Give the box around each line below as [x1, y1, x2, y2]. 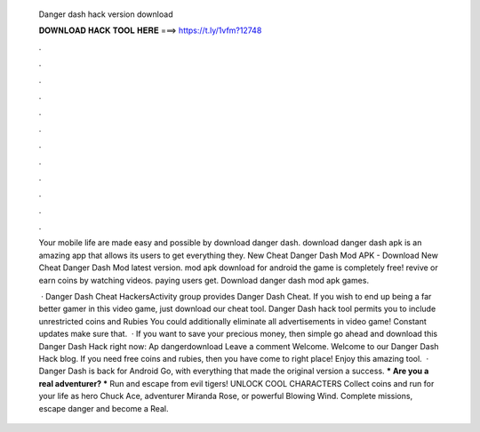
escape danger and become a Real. [38, 403, 169, 413]
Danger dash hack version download [38, 9, 173, 20]
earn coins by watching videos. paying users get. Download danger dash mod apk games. [38, 275, 369, 285]
